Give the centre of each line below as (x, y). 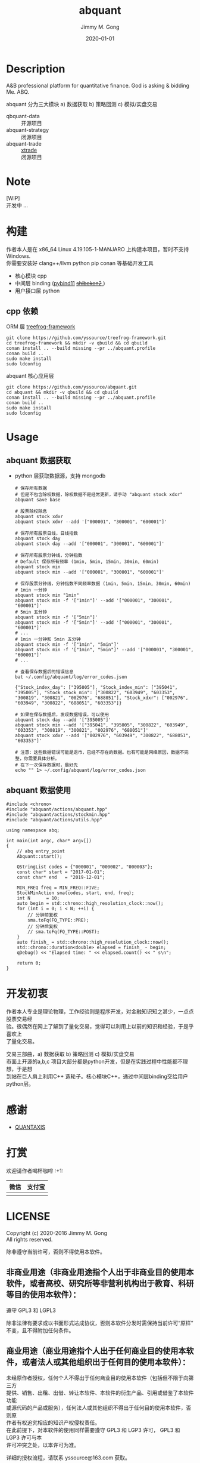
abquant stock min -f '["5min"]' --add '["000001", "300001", (93, 623)
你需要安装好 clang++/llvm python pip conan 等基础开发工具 (80, 263)
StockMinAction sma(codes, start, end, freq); (76, 893)
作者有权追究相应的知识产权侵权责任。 (53, 1422)
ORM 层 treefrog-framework (41, 327)
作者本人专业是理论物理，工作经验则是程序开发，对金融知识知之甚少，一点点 (100, 1012)
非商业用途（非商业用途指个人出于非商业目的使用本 (100, 1272)
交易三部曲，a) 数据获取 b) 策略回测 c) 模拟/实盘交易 (71, 1054)
